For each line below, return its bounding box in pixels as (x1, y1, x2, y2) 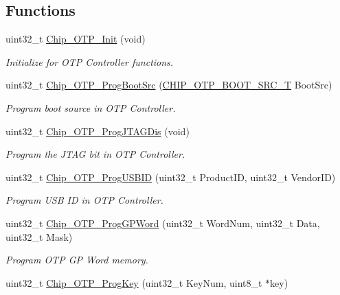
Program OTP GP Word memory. (5, 252, 148, 267)
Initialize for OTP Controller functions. (5, 54, 174, 69)
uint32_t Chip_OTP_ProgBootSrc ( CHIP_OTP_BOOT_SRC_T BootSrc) (5, 78, 332, 92)
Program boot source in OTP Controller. (5, 100, 176, 115)
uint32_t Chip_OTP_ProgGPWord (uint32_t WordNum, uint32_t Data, (5, 215, 320, 230)
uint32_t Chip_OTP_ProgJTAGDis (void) (5, 123, 190, 138)
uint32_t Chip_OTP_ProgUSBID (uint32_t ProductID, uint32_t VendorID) (5, 169, 336, 184)
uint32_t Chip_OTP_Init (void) (5, 32, 146, 46)
